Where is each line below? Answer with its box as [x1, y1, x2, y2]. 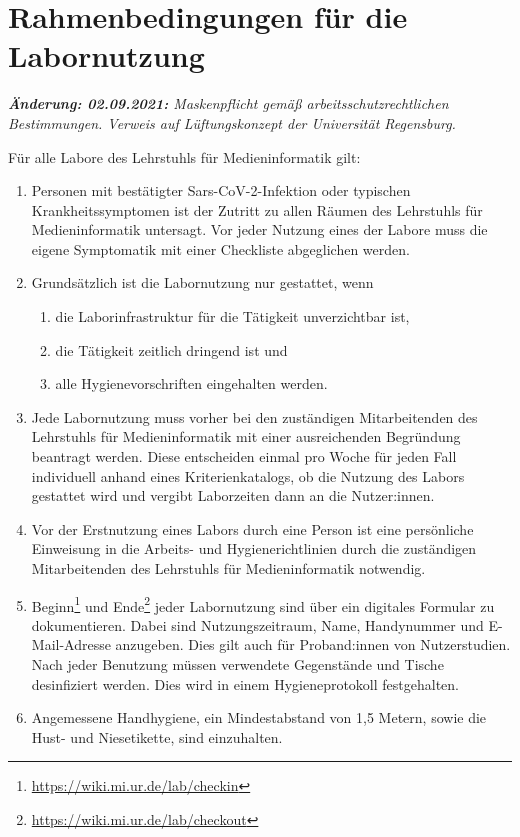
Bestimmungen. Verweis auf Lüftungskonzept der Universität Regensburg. [8, 112, 456, 133]
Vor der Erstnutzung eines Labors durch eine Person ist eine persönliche [31, 518, 474, 539]
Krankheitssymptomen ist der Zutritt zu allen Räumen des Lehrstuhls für [31, 199, 483, 220]
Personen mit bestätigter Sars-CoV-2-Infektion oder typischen [31, 180, 411, 201]
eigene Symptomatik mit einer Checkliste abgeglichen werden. [31, 238, 410, 259]
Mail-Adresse [31, 634, 111, 655]
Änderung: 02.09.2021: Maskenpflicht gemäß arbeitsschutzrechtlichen [8, 93, 449, 114]
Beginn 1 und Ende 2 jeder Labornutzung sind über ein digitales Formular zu [31, 592, 495, 616]
